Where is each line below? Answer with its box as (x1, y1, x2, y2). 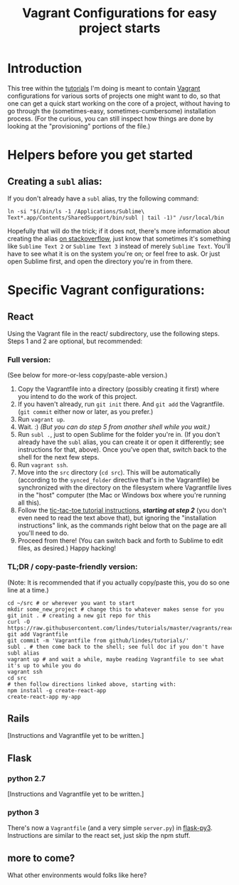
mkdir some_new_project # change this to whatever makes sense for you (7, 605, 224, 613)
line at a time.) (7, 585, 49, 594)
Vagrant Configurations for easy (22, 5, 217, 21)
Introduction (7, 61, 83, 76)
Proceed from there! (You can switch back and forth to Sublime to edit (17, 537, 223, 545)
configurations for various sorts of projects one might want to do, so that (7, 91, 221, 100)
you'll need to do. (17, 529, 69, 537)
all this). (17, 498, 41, 507)
